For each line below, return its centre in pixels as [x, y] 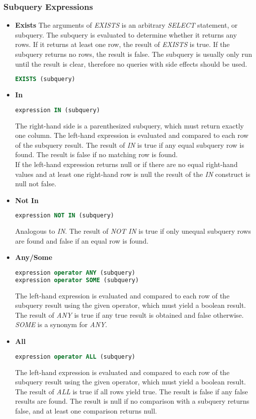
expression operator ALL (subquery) [75, 356]
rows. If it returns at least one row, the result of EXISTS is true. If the [122, 44]
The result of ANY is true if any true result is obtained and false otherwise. [129, 314]
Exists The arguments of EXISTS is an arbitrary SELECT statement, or [126, 25]
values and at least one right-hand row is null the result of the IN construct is [133, 174]
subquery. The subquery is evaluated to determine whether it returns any [126, 34]
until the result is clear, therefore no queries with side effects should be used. [131, 63]
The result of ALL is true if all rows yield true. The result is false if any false [131, 391]
